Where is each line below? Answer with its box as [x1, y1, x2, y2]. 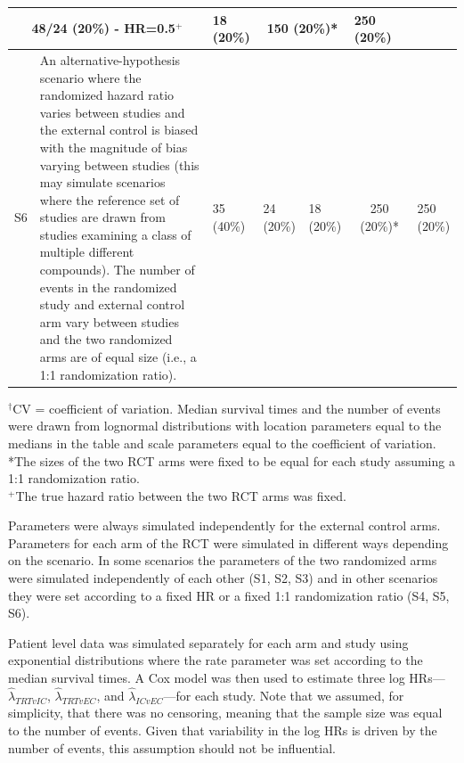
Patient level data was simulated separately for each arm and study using [8, 633, 409, 652]
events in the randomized [39, 277, 177, 296]
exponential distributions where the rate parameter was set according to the [8, 651, 423, 669]
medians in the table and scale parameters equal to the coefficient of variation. [8, 433, 436, 452]
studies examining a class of [39, 225, 191, 243]
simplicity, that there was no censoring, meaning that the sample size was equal [8, 703, 443, 722]
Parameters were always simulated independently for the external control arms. [8, 516, 441, 535]
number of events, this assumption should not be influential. [8, 738, 336, 757]
